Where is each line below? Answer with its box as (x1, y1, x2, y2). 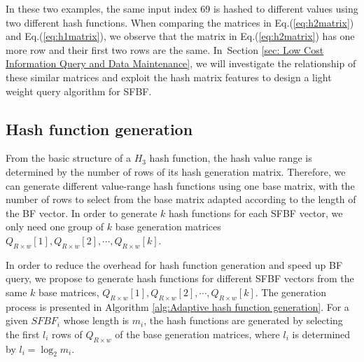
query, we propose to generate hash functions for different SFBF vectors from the (6, 271, 354, 286)
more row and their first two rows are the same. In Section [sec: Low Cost (6, 42, 324, 57)
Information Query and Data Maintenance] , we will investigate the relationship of (6, 56, 356, 71)
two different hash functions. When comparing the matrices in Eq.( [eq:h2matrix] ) (6, 15, 354, 29)
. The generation (255, 284, 326, 299)
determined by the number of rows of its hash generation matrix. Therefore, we (6, 164, 346, 179)
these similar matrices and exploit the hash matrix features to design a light (6, 69, 332, 84)
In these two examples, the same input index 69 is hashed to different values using (6, 1, 358, 15)
